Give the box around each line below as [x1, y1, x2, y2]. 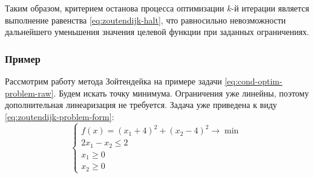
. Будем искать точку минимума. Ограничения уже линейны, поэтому [53, 86, 309, 99]
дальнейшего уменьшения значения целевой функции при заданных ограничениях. [5, 25, 309, 38]
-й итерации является [231, 2, 309, 14]
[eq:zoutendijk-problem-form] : [5, 110, 114, 122]
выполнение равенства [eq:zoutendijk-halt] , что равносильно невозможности [5, 13, 286, 26]
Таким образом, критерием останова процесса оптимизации [5, 2, 224, 14]
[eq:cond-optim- [224, 75, 283, 87]
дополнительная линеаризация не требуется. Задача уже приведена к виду [5, 98, 277, 111]
